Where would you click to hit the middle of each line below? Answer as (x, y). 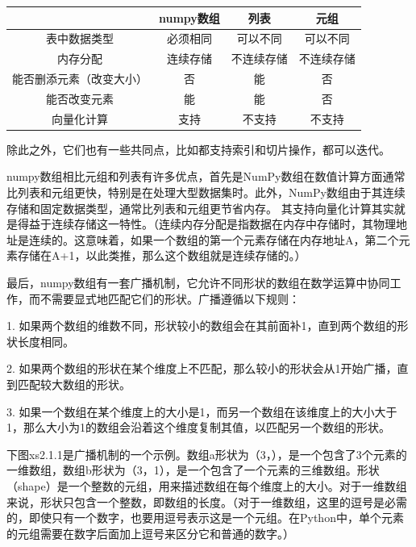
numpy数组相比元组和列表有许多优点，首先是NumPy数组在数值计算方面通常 (206, 176)
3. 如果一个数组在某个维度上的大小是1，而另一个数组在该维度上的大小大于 (202, 411)
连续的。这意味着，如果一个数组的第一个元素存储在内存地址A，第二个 (214, 239)
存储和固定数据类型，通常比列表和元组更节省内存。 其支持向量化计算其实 (200, 208)
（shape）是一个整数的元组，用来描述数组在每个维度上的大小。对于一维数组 (207, 485)
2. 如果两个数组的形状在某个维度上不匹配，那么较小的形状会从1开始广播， (202, 368)
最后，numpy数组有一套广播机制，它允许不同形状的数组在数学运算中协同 (198, 282)
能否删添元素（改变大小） (80, 79)
